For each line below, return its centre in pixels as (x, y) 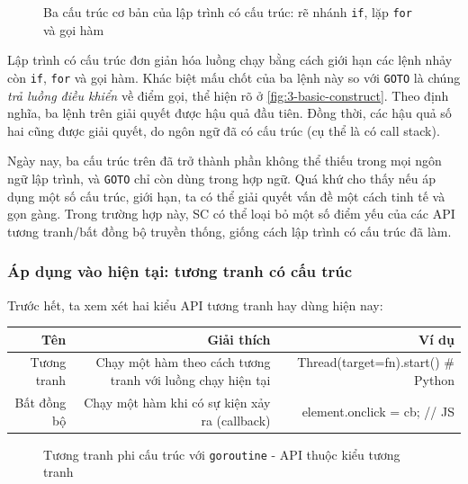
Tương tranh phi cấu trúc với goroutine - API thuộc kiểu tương (222, 454)
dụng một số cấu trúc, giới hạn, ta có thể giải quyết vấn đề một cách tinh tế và (226, 196)
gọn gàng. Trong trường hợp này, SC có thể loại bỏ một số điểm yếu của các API (231, 214)
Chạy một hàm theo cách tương (183, 362)
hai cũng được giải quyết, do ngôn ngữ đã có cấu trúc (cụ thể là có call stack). (224, 130)
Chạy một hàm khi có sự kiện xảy (177, 402)
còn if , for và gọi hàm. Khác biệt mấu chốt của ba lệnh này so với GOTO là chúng (234, 77)
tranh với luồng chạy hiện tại (190, 380)
